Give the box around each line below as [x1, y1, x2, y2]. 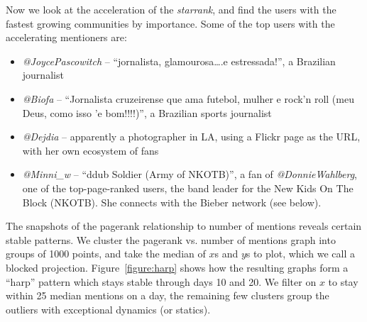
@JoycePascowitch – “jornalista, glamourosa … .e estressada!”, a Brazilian [22, 53, 336, 68]
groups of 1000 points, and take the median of [6, 246, 206, 261]
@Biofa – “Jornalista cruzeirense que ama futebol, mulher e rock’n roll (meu [22, 91, 354, 106]
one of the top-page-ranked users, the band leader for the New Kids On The [22, 180, 354, 195]
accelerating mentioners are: [6, 30, 127, 45]
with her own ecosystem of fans [22, 143, 159, 157]
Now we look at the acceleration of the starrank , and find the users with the [6, 2, 336, 16]
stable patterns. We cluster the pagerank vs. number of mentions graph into [6, 232, 336, 247]
